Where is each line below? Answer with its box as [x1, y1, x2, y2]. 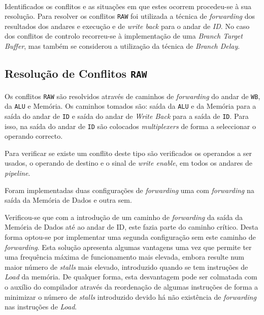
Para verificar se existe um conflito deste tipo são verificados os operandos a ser [5, 147, 252, 158]
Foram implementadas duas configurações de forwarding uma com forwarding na [5, 184, 254, 195]
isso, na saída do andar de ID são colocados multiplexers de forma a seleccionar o [5, 120, 256, 131]
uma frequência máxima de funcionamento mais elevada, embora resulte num [5, 251, 244, 262]
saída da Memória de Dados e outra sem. [5, 195, 132, 205]
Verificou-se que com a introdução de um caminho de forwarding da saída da [5, 211, 243, 222]
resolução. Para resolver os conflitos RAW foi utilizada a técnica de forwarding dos [5, 11, 255, 21]
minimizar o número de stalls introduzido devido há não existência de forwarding [5, 291, 256, 302]
